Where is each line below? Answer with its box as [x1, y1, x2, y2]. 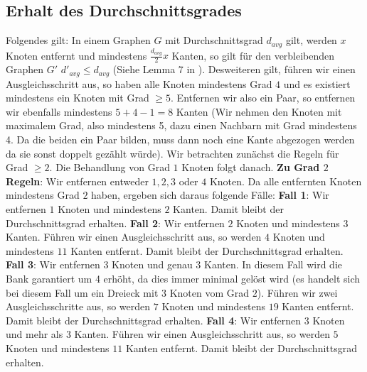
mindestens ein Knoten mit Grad [6, 90, 149, 105]
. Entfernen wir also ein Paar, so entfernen [171, 90, 356, 105]
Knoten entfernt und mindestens [6, 48, 147, 62]
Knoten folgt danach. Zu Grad [181, 160, 320, 175]
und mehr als [6, 327, 63, 341]
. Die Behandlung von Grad [49, 160, 170, 175]
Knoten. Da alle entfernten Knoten [209, 173, 362, 188]
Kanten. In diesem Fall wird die [204, 257, 343, 272]
